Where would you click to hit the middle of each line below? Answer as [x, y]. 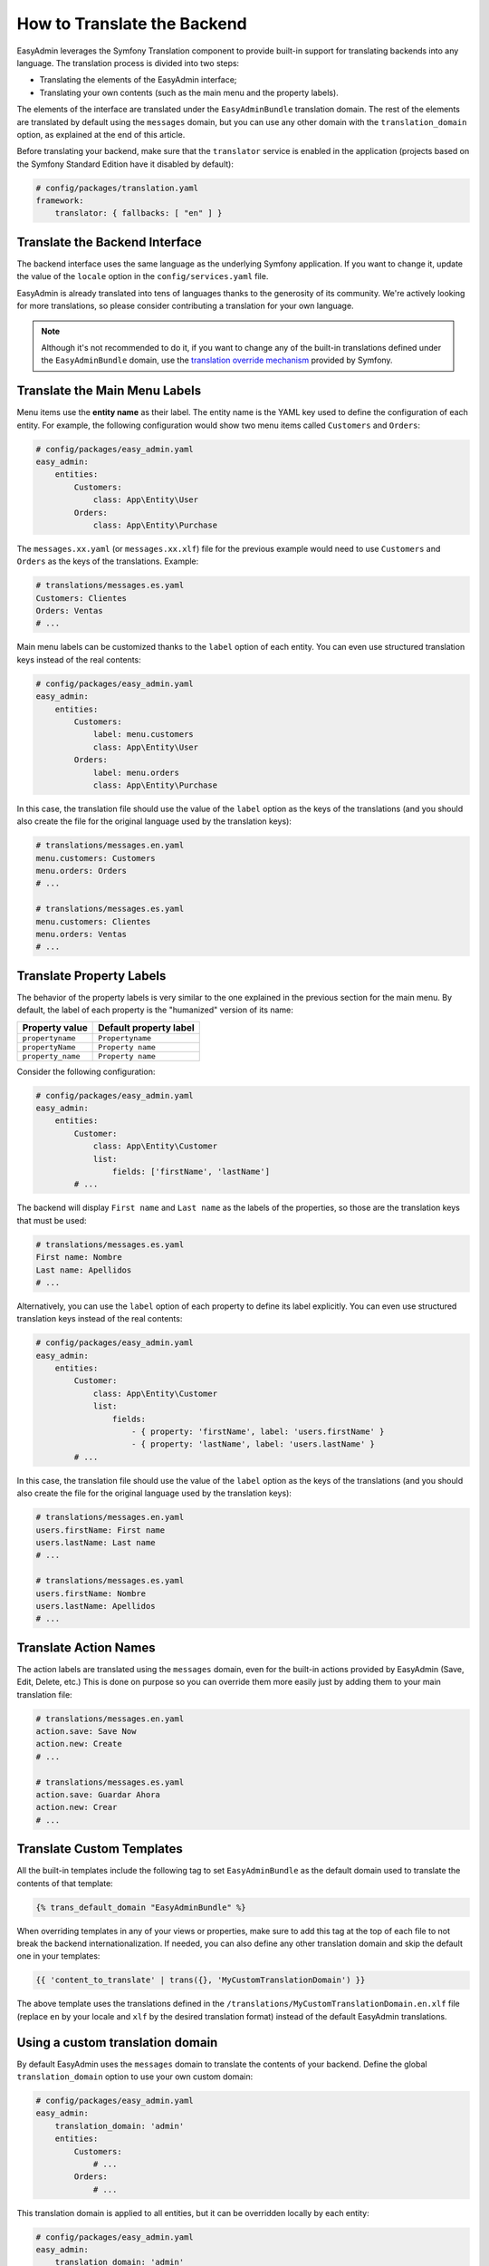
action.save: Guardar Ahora [98, 1794]
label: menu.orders [136, 772]
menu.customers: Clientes [93, 921]
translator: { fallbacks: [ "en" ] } [139, 213]
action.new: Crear [77, 1807]
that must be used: [52, 1220]
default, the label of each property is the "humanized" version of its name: [155, 1010]
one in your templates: [58, 1956]
